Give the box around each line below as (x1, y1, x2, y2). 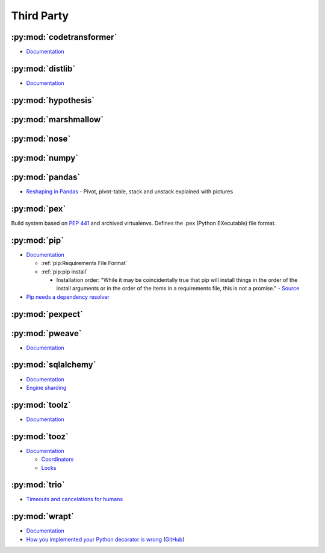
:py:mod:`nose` (11, 133, 71, 144)
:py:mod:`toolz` (11, 399, 72, 410)
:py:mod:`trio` (11, 480, 66, 490)
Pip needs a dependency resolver (26, 293, 110, 301)
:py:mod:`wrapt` (11, 511, 75, 522)
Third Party (11, 9, 69, 22)
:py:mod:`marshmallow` (11, 114, 104, 125)
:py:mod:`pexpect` (11, 309, 84, 319)
